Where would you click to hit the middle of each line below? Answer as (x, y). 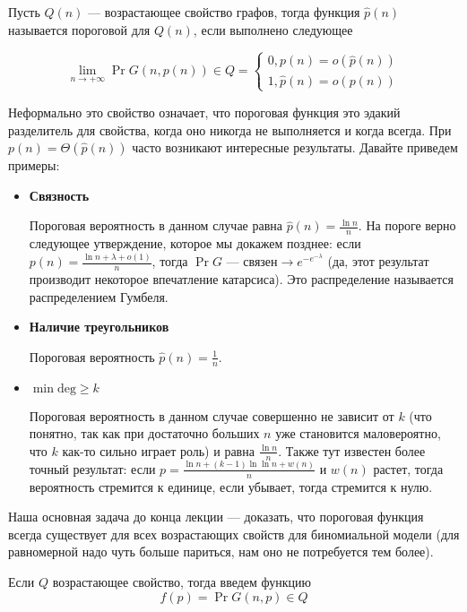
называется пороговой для (79, 29)
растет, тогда (408, 468)
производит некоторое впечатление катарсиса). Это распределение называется (241, 278)
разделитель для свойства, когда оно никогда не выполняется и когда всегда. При (230, 129)
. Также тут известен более (352, 450)
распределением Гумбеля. (99, 296)
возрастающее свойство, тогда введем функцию (182, 582)
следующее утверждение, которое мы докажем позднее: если (195, 243)
